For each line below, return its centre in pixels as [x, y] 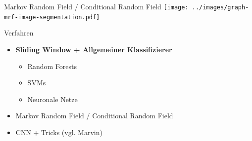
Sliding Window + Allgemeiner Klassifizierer [94, 49]
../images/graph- [220, 7]
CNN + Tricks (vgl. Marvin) [59, 132]
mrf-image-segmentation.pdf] [52, 17]
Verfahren [19, 33]
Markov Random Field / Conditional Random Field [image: [96, 6]
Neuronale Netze [52, 99]
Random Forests [52, 66]
